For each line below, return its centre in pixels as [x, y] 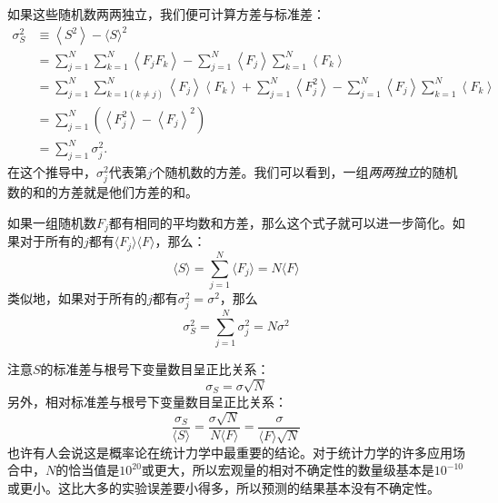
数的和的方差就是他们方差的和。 [103, 192]
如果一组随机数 [52, 222]
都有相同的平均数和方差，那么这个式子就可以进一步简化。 [280, 222]
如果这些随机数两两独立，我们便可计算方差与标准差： [166, 14]
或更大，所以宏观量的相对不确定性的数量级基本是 [288, 470]
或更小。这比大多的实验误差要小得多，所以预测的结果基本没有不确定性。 [224, 487]
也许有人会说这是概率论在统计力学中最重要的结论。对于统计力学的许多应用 [230, 452]
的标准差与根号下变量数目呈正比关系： [155, 369]
